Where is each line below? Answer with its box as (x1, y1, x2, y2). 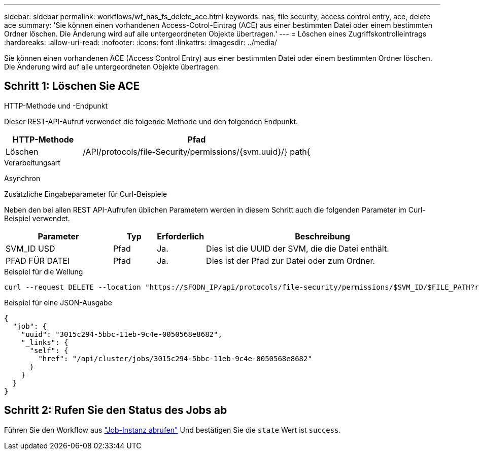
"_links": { (21, 338, 69, 346)
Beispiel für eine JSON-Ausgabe (4, 298, 112, 307)
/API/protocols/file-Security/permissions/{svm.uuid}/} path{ (83, 146, 311, 157)
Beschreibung (295, 231, 350, 241)
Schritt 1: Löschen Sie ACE (4, 80, 140, 93)
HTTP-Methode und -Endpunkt (4, 101, 108, 110)
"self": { (29, 346, 69, 355)
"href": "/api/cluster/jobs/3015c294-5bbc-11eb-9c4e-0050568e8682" (38, 354, 312, 363)
